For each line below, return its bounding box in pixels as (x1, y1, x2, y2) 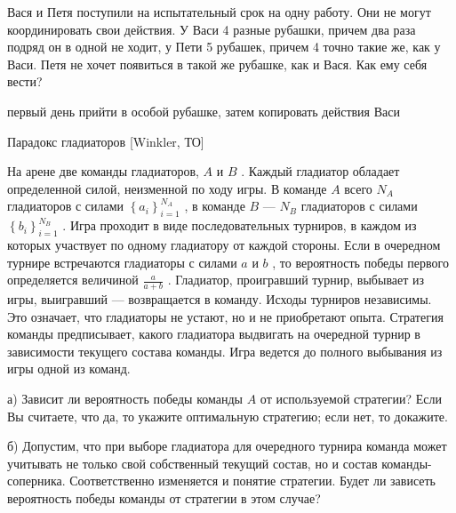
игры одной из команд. (7, 359, 131, 378)
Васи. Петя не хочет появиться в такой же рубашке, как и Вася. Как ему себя (7, 54, 428, 73)
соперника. (7, 471, 66, 490)
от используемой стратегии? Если (260, 389, 443, 407)
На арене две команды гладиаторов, (7, 162, 199, 180)
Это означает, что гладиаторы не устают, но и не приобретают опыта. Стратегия (7, 307, 444, 325)
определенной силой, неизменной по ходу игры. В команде (7, 179, 327, 197)
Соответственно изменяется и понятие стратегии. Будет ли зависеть (69, 471, 436, 490)
